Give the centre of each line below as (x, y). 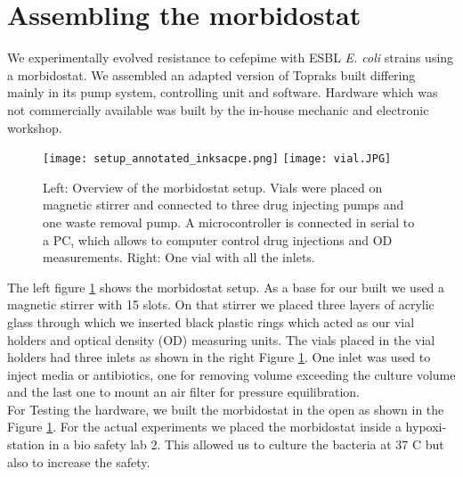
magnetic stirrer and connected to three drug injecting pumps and (223, 205)
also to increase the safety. (79, 461)
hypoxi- (426, 427)
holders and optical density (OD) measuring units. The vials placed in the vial (221, 339)
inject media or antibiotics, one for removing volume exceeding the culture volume (231, 374)
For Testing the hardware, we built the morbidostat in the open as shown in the (226, 409)
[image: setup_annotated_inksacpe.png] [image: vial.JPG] (217, 159)
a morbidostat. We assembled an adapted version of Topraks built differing (211, 74)
